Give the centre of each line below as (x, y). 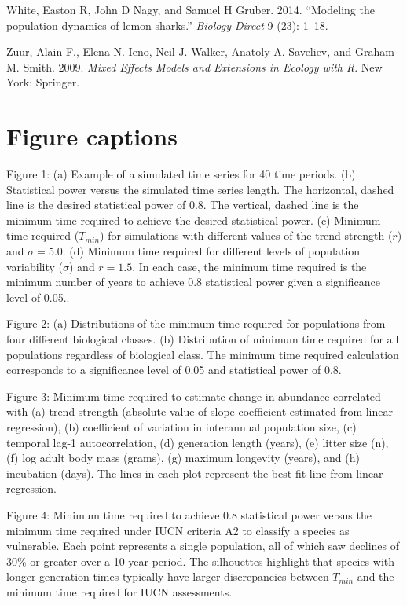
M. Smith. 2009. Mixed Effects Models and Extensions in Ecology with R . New (194, 66)
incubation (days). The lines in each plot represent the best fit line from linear (195, 473)
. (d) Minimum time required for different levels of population (211, 251)
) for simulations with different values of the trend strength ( (246, 235)
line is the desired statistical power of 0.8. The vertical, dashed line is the (183, 205)
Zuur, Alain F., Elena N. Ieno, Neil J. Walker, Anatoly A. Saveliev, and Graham (200, 51)
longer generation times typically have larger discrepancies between (168, 576)
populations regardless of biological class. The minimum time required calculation (203, 354)
